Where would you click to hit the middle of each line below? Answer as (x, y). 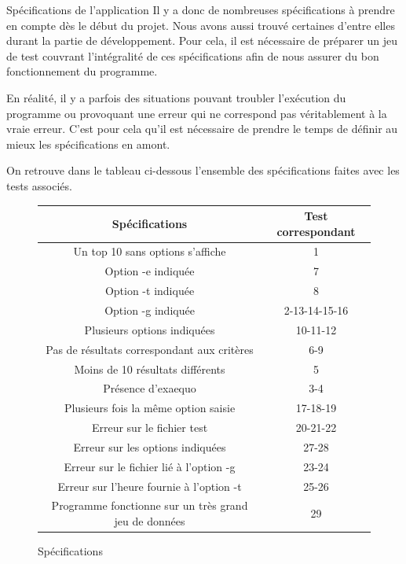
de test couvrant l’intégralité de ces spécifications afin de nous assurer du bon (193, 55)
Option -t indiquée (150, 291)
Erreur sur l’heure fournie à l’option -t (150, 486)
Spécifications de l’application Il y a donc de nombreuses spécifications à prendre (201, 9)
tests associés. (39, 185)
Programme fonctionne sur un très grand (150, 505)
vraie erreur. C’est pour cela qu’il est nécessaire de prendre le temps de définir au (202, 129)
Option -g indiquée (150, 310)
